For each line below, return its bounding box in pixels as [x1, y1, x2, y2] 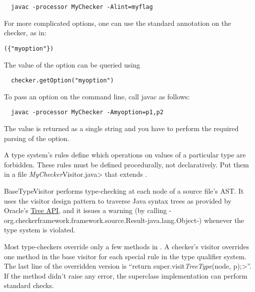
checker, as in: [4, 27, 47, 38]
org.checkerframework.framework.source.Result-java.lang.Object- [4, 215, 199, 225]
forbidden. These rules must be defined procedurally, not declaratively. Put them [4, 159, 249, 169]
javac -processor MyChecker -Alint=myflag [11, 3, 153, 10]
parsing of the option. [4, 133, 69, 143]
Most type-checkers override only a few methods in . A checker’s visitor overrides [4, 241, 249, 251]
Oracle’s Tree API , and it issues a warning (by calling [4, 205, 167, 216]
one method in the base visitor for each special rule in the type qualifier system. [4, 251, 247, 261]
